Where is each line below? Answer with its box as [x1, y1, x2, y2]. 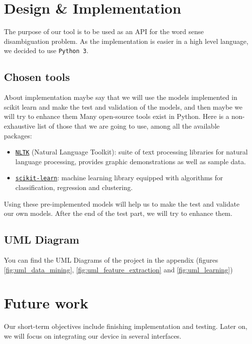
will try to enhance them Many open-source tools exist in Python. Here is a [4, 111, 229, 121]
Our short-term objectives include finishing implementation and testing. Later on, [4, 321, 248, 331]
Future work [4, 293, 89, 313]
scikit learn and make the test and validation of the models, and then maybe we [4, 101, 243, 112]
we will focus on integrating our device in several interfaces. [4, 330, 181, 341]
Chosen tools [4, 69, 70, 84]
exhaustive [4, 120, 36, 131]
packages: [4, 130, 32, 140]
